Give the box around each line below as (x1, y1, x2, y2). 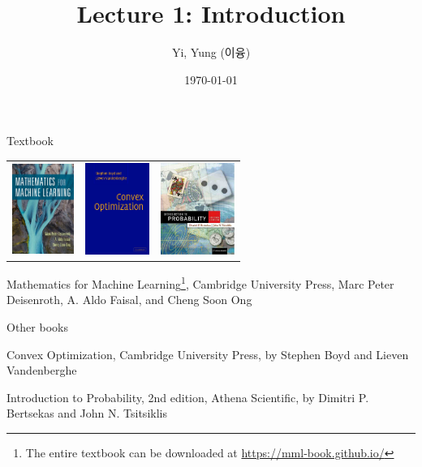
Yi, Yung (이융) (171, 44, 251, 61)
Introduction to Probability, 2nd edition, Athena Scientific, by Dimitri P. (6, 388, 369, 405)
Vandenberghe (6, 362, 77, 379)
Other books (6, 318, 68, 335)
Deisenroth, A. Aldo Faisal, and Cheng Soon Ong (6, 291, 252, 308)
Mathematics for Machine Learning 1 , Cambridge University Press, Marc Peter (6, 273, 394, 292)
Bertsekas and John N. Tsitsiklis (6, 405, 167, 422)
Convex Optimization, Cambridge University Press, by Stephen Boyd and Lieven (6, 345, 409, 362)
